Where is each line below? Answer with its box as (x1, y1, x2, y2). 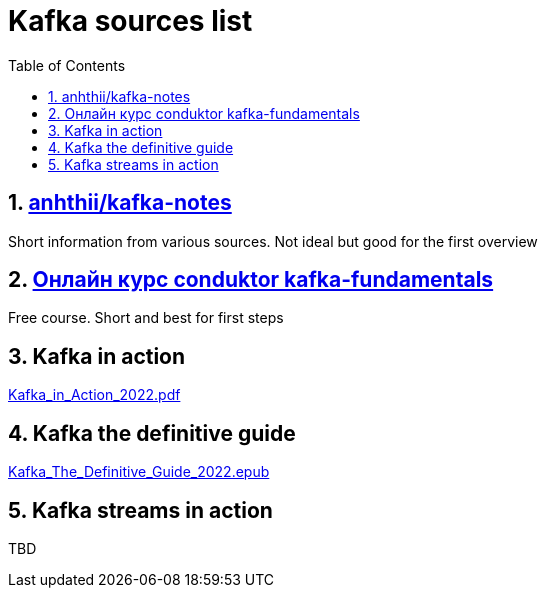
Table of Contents (8, 56, 126, 74)
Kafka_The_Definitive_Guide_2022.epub (8, 463, 270, 481)
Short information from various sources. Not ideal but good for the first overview (8, 232, 538, 250)
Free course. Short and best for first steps (8, 309, 284, 327)
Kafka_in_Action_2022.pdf (8, 386, 181, 404)
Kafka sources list (8, 4, 253, 38)
